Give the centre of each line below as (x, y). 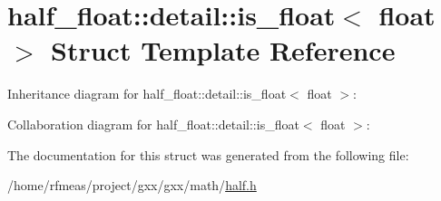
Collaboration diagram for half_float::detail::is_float (153, 124)
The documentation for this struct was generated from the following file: (208, 154)
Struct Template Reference (223, 50)
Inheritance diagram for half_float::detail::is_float (147, 94)
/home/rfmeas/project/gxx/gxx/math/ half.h (132, 185)
